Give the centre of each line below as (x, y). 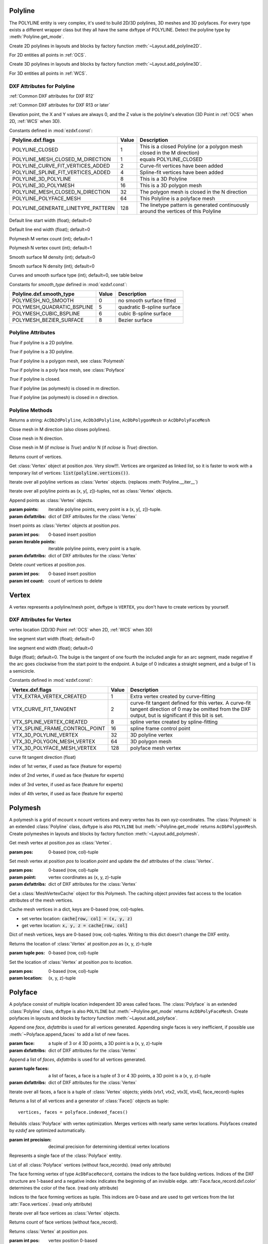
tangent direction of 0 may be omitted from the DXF (191, 709)
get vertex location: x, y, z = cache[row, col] (75, 926)
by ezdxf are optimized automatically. (48, 1131)
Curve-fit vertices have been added (181, 166)
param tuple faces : (29, 1069)
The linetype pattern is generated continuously (195, 205)
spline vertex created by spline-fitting (174, 722)
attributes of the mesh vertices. (41, 900)
